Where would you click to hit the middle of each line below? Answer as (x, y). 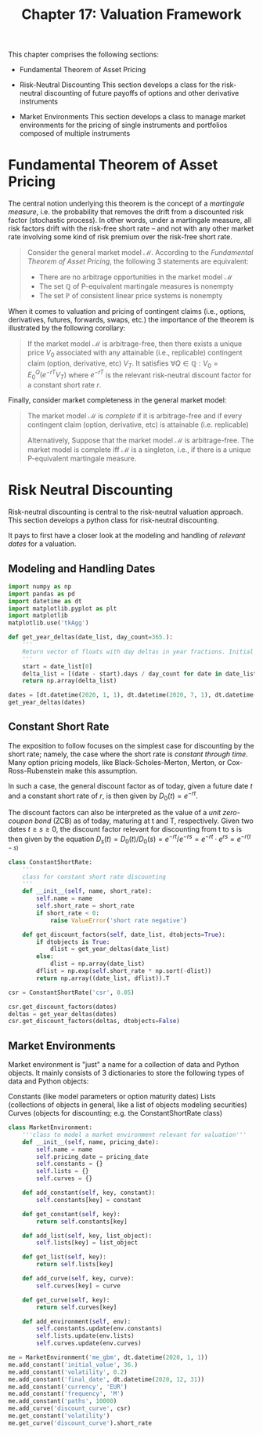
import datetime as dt (45, 601)
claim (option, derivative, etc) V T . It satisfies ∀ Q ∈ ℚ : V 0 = (123, 364)
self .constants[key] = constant (89, 1200)
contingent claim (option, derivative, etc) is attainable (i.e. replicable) (138, 424)
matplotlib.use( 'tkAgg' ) (49, 623)
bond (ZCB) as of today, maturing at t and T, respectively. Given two (144, 821)
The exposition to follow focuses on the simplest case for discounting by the (131, 745)
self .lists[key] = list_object (87, 1243)
